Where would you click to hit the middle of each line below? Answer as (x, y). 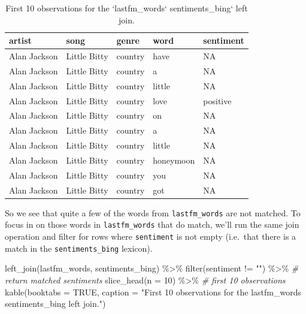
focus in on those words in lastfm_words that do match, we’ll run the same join (152, 224)
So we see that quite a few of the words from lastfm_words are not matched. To (153, 212)
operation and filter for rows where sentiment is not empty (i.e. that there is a (151, 236)
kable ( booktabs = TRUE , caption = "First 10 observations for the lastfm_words (153, 292)
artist (20, 40)
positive (217, 100)
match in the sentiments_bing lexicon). (79, 248)
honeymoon (174, 160)
